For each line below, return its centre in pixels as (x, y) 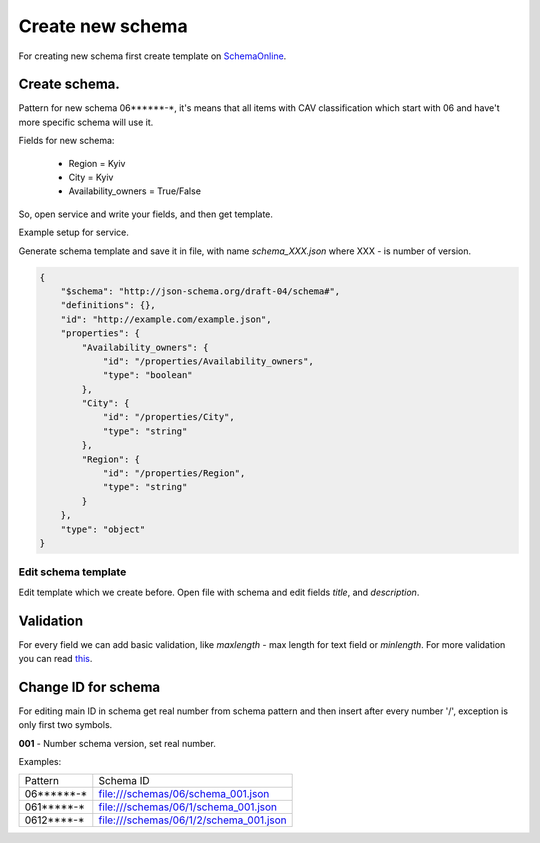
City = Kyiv (91, 177)
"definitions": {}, (108, 305)
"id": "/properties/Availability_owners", (208, 361)
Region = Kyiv (97, 163)
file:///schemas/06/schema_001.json (184, 794)
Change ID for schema (89, 686)
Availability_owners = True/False (135, 191)
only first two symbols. (65, 725)
